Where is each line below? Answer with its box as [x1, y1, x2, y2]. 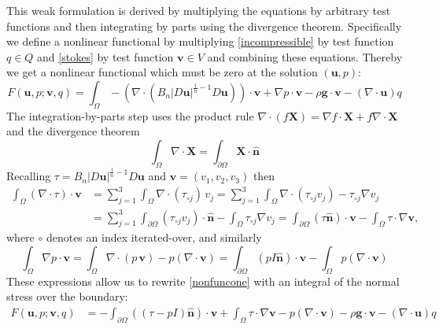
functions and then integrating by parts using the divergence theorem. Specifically [6, 17, 402, 34]
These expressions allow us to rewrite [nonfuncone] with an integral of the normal [6, 272, 400, 289]
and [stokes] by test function [37, 48, 174, 65]
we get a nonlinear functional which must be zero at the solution [6, 64, 318, 80]
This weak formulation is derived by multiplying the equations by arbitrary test [6, 2, 391, 18]
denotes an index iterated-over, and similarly [46, 229, 262, 246]
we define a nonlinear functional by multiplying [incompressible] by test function [6, 33, 394, 50]
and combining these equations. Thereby [207, 48, 403, 65]
